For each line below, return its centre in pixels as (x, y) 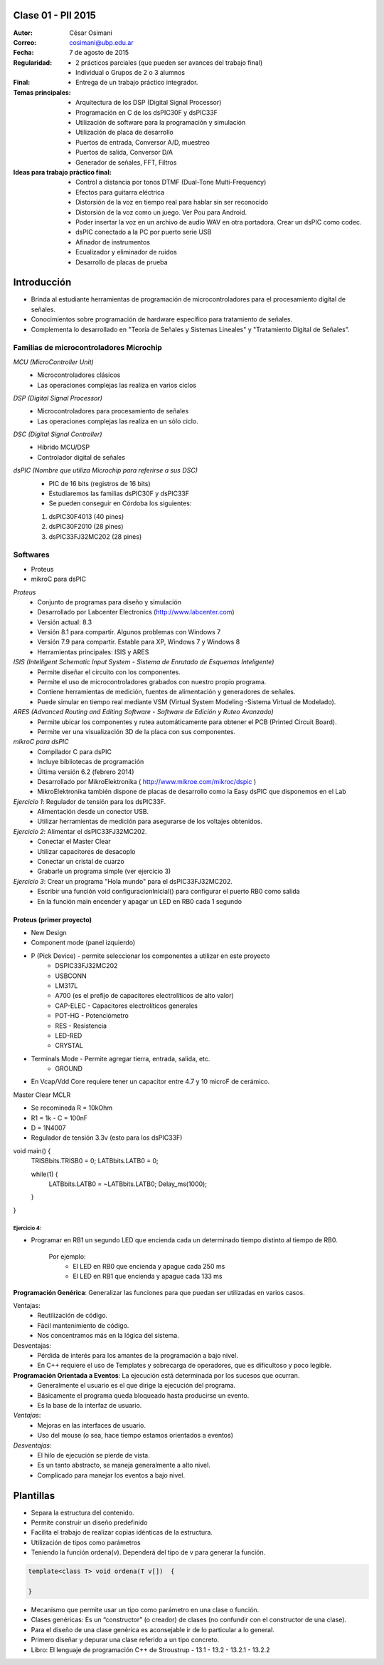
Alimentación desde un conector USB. (93, 812)
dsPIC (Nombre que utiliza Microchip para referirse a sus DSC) (106, 470)
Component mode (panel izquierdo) (83, 943)
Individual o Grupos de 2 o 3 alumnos (130, 73)
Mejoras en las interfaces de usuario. (91, 1425)
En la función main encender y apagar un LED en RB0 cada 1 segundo (139, 901)
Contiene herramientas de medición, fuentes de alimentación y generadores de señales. (166, 692)
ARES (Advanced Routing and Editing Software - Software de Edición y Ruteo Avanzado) (143, 712)
